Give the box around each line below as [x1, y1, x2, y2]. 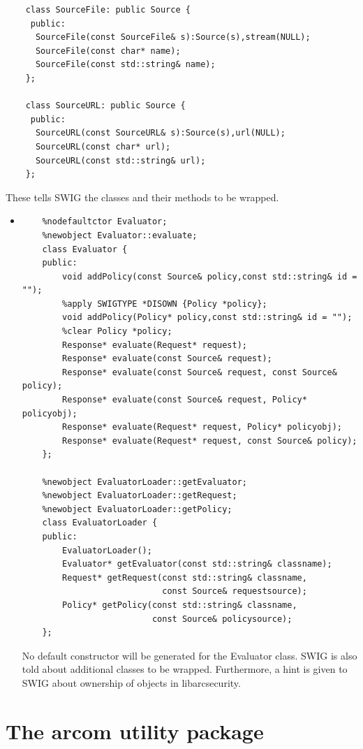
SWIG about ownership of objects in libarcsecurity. [22, 675, 241, 690]
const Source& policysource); [151, 613, 292, 624]
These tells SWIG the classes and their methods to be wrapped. [6, 189, 279, 204]
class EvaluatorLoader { [42, 518, 158, 528]
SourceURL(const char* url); [35, 141, 171, 152]
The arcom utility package [6, 716, 264, 745]
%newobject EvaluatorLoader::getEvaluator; [42, 477, 247, 487]
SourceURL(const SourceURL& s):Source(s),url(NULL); [35, 128, 286, 138]
